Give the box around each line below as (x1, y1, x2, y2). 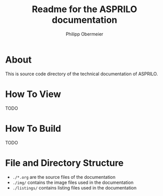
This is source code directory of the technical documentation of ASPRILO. (5, 71, 158, 77)
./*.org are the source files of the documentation (12, 174, 116, 180)
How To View (5, 88, 61, 100)
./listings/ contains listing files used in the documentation (12, 184, 137, 190)
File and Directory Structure (5, 157, 124, 169)
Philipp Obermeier (65, 31, 104, 37)
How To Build (5, 123, 61, 134)
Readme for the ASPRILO (32, 4, 137, 15)
